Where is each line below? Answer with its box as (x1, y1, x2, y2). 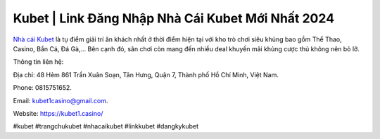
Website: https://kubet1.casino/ (13, 109, 103, 117)
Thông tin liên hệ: (13, 58, 64, 66)
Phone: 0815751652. (13, 84, 72, 92)
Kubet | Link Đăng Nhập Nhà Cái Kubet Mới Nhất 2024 (13, 11, 334, 26)
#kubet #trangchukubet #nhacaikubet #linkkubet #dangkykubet (13, 122, 199, 131)
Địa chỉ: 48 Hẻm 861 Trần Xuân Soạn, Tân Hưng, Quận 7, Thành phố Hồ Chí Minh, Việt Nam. (13, 70, 279, 79)
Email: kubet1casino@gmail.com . (13, 96, 108, 105)
